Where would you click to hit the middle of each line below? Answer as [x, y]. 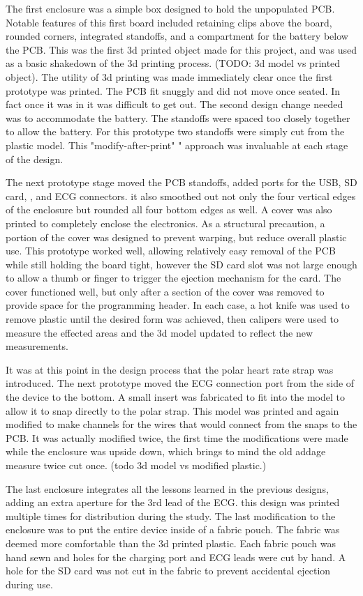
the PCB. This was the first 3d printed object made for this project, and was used [181, 49]
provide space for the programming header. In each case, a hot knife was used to [178, 305]
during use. [29, 584]
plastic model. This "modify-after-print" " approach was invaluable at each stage [177, 145]
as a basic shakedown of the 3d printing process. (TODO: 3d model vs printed [173, 63]
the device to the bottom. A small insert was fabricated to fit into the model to [175, 397]
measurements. [37, 346]
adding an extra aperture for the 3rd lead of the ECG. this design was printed [173, 502]
